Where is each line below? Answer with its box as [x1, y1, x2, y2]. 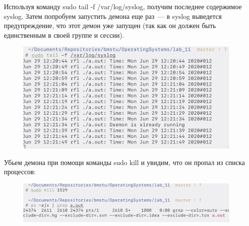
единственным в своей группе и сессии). [4, 30, 124, 40]
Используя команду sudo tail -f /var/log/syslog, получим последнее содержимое [4, 1, 242, 11]
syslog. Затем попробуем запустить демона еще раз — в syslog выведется [4, 11, 222, 21]
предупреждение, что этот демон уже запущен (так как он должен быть [4, 20, 216, 30]
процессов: [4, 166, 36, 177]
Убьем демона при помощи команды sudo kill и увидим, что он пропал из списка [4, 157, 245, 167]
